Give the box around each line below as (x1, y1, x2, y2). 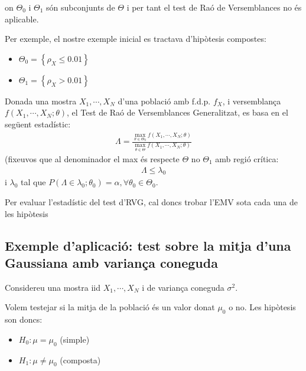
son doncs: (5, 313, 43, 326)
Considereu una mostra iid (5, 281, 101, 293)
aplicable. (5, 12, 39, 25)
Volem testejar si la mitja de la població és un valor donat (5, 301, 215, 313)
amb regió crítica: (215, 152, 279, 165)
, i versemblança (222, 94, 281, 107)
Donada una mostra (5, 94, 77, 107)
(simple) (60, 333, 90, 345)
